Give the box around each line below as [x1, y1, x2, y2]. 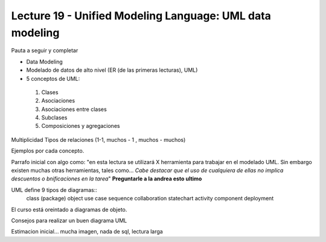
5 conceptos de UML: [26, 75, 80, 82]
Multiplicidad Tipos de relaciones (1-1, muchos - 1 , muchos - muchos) [11, 136, 186, 143]
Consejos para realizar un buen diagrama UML [11, 217, 127, 224]
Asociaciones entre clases [41, 106, 107, 113]
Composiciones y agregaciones [41, 123, 120, 130]
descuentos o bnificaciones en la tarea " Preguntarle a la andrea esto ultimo [11, 175, 202, 182]
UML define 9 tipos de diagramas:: [11, 186, 98, 193]
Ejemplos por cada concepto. [11, 147, 85, 154]
